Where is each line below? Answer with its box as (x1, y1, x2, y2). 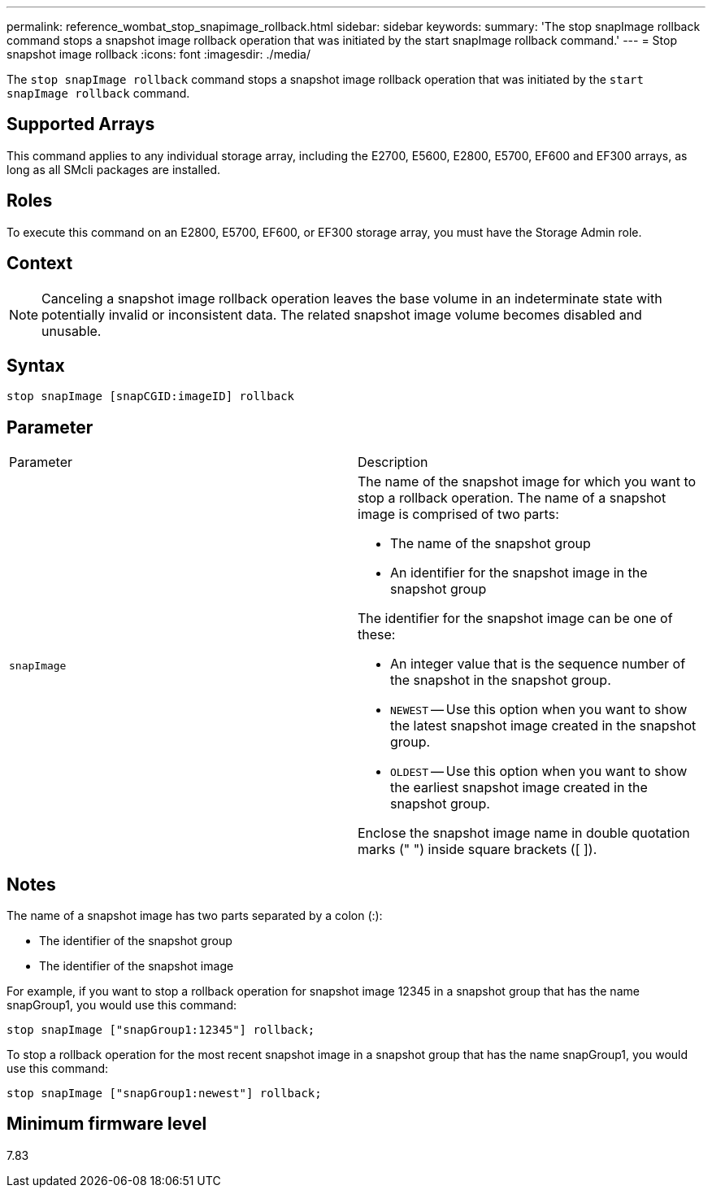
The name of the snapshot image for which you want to (358, 473, 697, 490)
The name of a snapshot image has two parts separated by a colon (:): (7, 909, 383, 923)
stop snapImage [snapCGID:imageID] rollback (7, 390, 295, 403)
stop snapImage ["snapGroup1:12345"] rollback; (7, 1023, 315, 1037)
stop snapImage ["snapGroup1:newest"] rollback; (7, 1087, 322, 1100)
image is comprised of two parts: (358, 506, 559, 523)
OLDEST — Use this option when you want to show (390, 763, 688, 780)
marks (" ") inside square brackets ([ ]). (358, 841, 597, 858)
